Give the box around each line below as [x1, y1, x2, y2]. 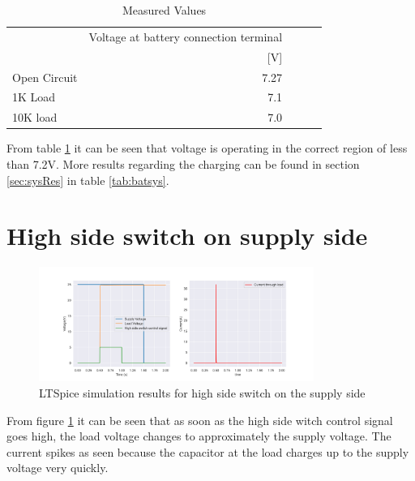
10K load [12, 109, 58, 126]
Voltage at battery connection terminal [88, 28, 283, 45]
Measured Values [122, 2, 207, 18]
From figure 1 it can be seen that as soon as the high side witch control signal [6, 411, 393, 428]
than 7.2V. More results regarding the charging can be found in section [6, 155, 360, 172]
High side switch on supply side [6, 219, 368, 252]
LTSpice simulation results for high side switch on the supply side [39, 384, 366, 401]
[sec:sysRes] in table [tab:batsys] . [6, 171, 169, 188]
